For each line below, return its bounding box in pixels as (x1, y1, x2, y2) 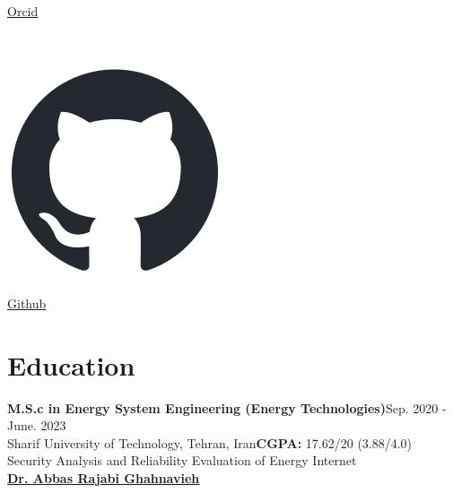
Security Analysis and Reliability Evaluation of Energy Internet (7, 451, 357, 470)
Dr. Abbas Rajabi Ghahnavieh (7, 468, 200, 487)
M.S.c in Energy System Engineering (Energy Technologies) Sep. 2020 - (7, 398, 447, 417)
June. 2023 (7, 416, 66, 435)
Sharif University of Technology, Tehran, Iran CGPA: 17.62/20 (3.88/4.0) (7, 433, 413, 452)
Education (7, 346, 135, 383)
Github (7, 293, 47, 312)
